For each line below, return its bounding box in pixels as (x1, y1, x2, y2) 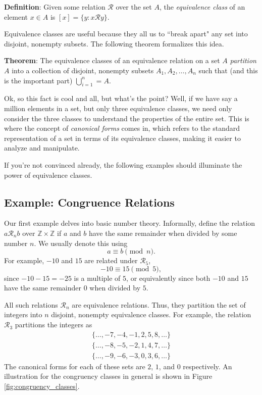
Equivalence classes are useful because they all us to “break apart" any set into (4, 28, 248, 39)
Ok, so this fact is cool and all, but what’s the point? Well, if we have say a (4, 93, 238, 104)
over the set (116, 2, 152, 12)
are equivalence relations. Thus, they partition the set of (72, 299, 246, 310)
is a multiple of (74, 272, 121, 283)
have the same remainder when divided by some (88, 227, 237, 238)
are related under (84, 255, 138, 266)
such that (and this (198, 65, 258, 75)
